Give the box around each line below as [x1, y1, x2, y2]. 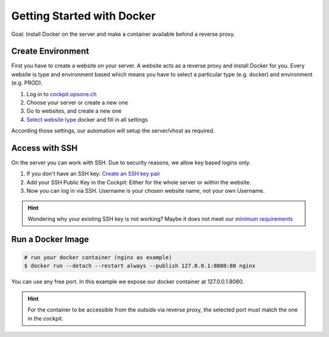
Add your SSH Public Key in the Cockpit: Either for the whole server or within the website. [26, 178, 252, 186]
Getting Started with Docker [11, 9, 156, 23]
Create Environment [11, 46, 90, 57]
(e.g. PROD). [11, 79, 43, 86]
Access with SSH [11, 143, 78, 153]
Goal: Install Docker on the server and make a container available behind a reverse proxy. [11, 30, 235, 38]
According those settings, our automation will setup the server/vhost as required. [11, 127, 215, 134]
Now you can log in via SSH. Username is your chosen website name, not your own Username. [26, 187, 265, 195]
